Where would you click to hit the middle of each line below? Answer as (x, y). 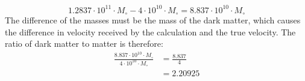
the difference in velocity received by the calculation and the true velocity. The (150, 31)
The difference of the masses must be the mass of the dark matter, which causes (153, 19)
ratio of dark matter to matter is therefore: (84, 43)
